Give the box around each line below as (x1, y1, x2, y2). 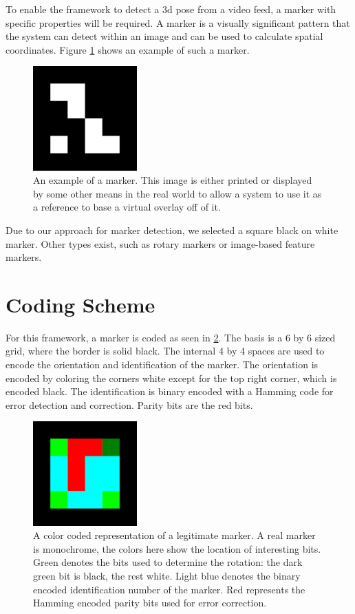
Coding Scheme (6, 290, 155, 318)
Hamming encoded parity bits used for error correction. (33, 595, 267, 610)
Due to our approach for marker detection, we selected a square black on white (6, 222, 338, 237)
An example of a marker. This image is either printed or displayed (33, 173, 312, 187)
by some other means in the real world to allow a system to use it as (33, 186, 322, 200)
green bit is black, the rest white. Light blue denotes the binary (33, 568, 301, 582)
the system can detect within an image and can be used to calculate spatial (6, 29, 323, 43)
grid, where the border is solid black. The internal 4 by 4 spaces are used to (6, 343, 325, 358)
